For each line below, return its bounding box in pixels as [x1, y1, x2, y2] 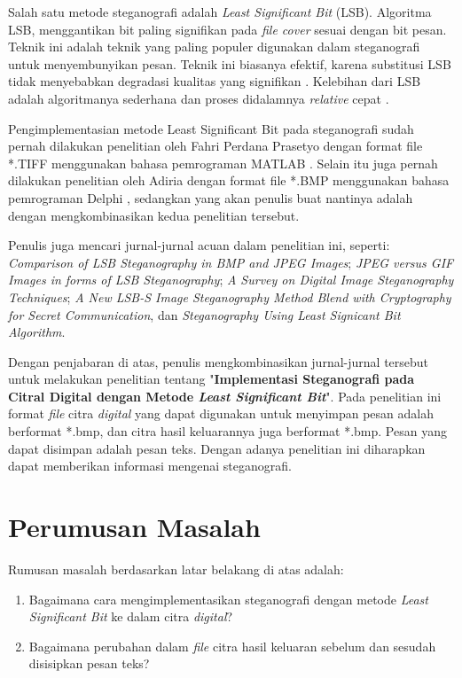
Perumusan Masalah [8, 509, 261, 545]
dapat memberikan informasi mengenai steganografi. [8, 456, 292, 475]
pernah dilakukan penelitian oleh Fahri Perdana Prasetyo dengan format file [8, 136, 423, 155]
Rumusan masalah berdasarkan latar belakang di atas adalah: [8, 559, 344, 578]
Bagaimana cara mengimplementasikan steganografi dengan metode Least [28, 589, 428, 608]
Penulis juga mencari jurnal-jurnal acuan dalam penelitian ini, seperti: [8, 236, 390, 254]
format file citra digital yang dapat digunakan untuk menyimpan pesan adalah [8, 404, 434, 423]
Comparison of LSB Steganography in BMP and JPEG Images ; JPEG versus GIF [8, 253, 454, 271]
